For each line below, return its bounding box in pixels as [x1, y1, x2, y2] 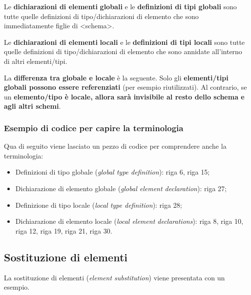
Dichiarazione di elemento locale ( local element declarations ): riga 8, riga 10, [15, 216, 243, 226]
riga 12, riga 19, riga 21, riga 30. [15, 225, 112, 236]
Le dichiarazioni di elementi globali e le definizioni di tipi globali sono [4, 1, 237, 11]
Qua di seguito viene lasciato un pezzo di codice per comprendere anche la [4, 141, 227, 151]
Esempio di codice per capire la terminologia [4, 121, 184, 134]
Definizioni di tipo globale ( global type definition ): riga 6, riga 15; [15, 167, 210, 177]
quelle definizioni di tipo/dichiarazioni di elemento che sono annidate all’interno [4, 46, 242, 57]
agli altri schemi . [4, 101, 61, 111]
